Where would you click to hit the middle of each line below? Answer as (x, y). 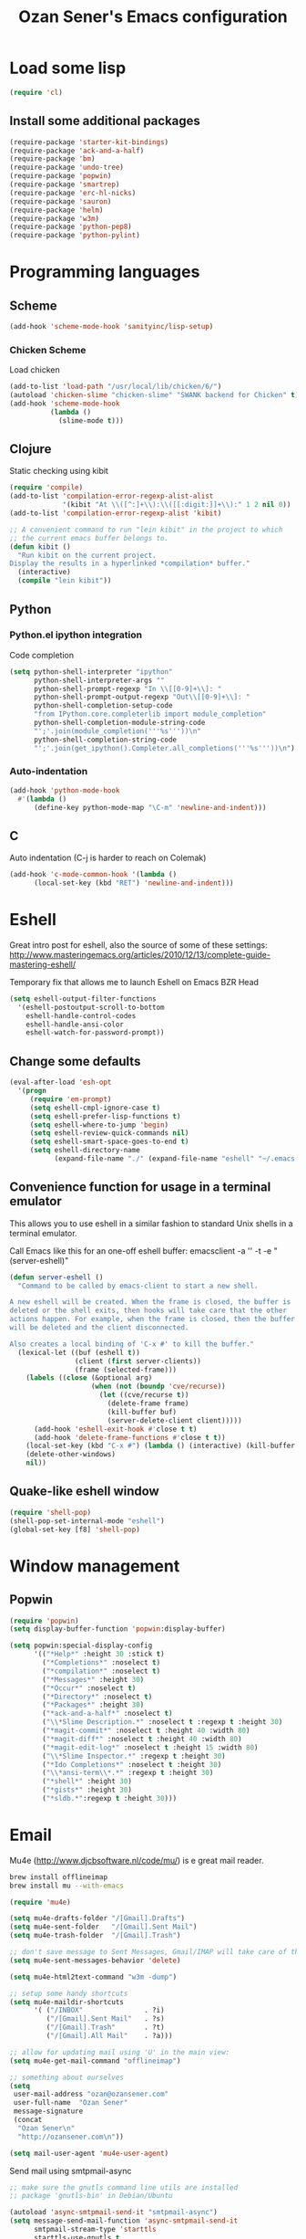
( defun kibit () (40, 547)
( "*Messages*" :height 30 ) (93, 1679)
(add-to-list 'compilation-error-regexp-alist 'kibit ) (116, 513)
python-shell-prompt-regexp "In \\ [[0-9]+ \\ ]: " (127, 689)
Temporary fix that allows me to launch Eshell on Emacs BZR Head (134, 982)
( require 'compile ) (46, 488)
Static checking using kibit (59, 471)
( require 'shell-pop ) (51, 1512)
